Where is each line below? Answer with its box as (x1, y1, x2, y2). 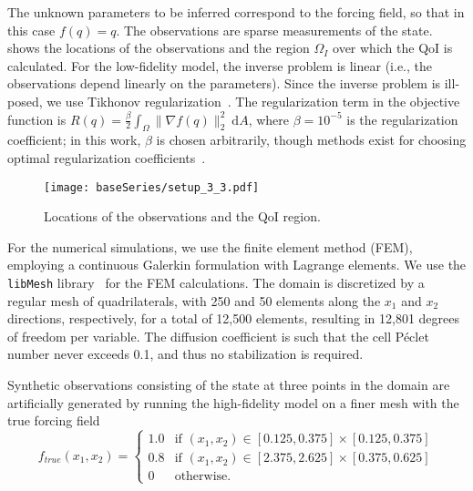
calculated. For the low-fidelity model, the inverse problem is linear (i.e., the (7, 56, 433, 75)
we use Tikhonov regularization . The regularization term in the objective (46, 91, 460, 110)
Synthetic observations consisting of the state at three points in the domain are (7, 375, 450, 394)
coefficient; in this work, (7, 130, 141, 149)
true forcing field (7, 411, 100, 430)
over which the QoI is (333, 38, 453, 57)
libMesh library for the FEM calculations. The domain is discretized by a (7, 272, 425, 292)
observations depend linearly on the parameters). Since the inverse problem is (7, 74, 441, 93)
